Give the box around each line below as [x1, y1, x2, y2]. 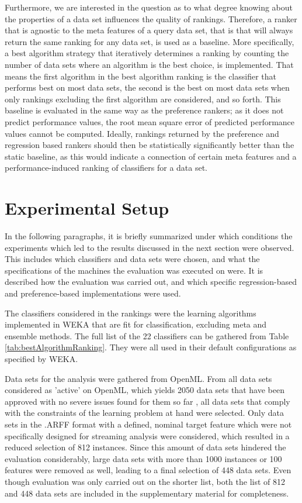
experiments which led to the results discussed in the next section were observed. [5, 241, 294, 253]
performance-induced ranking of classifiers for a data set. [5, 161, 208, 174]
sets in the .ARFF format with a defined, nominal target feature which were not [5, 418, 292, 430]
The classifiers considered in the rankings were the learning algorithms [5, 306, 256, 319]
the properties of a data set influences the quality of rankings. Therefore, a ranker [5, 12, 297, 25]
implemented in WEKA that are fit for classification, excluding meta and [5, 318, 267, 330]
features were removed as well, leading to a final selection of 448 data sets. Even [5, 464, 291, 476]
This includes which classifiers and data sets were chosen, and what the [5, 253, 260, 265]
